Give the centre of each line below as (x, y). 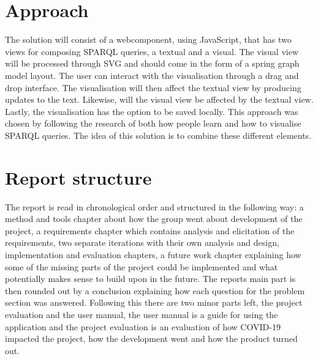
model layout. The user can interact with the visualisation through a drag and (152, 75)
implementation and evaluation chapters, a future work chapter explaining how (153, 254)
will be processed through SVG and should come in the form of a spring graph (152, 63)
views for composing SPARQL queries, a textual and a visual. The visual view (152, 51)
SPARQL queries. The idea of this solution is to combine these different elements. (158, 135)
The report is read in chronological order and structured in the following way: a (154, 206)
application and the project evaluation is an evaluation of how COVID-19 (143, 326)
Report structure (78, 177)
